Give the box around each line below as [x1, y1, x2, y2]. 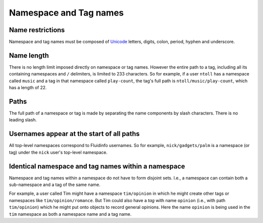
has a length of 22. [9, 85, 47, 91]
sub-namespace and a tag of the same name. [9, 182, 101, 187]
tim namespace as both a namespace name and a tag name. [9, 211, 131, 217]
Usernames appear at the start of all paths [9, 130, 140, 138]
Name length [9, 51, 49, 59]
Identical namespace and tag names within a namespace [9, 162, 185, 170]
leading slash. [9, 117, 37, 123]
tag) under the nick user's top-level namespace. [9, 149, 108, 155]
